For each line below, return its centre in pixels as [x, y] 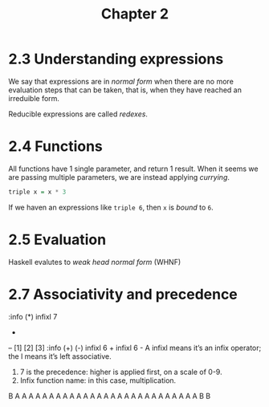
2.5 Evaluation [57, 240]
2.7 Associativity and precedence [123, 294]
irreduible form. [34, 98]
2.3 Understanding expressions [116, 59]
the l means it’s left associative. [60, 356]
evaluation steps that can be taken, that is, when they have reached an [125, 90]
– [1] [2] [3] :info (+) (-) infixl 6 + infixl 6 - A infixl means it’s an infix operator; [135, 348]
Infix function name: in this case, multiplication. [98, 380]
